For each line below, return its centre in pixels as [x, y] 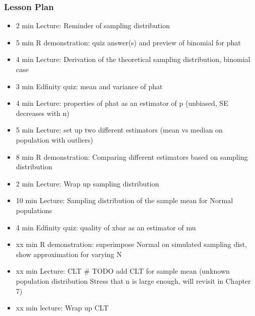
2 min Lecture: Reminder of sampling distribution [93, 25]
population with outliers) [54, 139]
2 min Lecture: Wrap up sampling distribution [87, 183]
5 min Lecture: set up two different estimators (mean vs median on [119, 130]
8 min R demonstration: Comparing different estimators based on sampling [132, 156]
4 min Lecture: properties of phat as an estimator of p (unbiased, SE [122, 103]
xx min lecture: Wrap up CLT [62, 308]
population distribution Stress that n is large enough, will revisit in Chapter [133, 280]
